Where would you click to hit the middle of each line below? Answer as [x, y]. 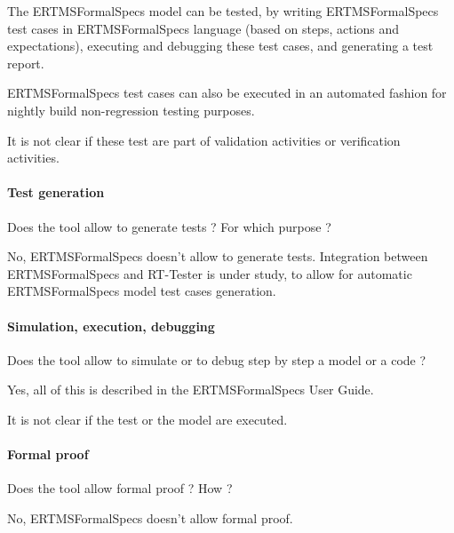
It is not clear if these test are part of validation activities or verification [204, 140]
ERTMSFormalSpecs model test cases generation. [142, 291]
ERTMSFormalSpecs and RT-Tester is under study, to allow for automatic [210, 273]
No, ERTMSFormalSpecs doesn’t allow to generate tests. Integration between [218, 256]
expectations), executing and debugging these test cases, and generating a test [220, 46]
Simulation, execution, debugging [111, 326]
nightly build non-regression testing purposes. [131, 110]
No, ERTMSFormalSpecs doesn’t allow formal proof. [150, 517]
